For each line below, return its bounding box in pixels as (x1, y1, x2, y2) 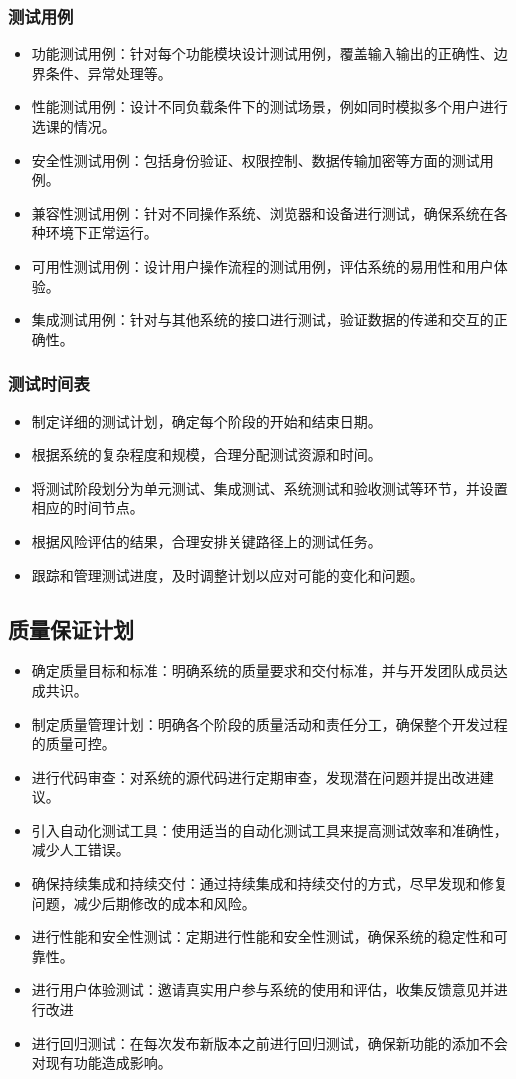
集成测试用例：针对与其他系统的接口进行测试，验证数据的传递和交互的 (31, 309, 494, 330)
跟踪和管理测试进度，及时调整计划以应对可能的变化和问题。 (31, 564, 424, 585)
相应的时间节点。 (31, 497, 144, 518)
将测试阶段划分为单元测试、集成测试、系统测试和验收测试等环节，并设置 (31, 477, 508, 498)
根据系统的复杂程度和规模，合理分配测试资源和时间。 (31, 444, 382, 465)
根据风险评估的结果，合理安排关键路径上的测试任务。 (31, 530, 382, 551)
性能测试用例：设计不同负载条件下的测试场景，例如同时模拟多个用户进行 (31, 96, 508, 117)
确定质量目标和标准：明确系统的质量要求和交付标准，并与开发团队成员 (31, 660, 494, 681)
